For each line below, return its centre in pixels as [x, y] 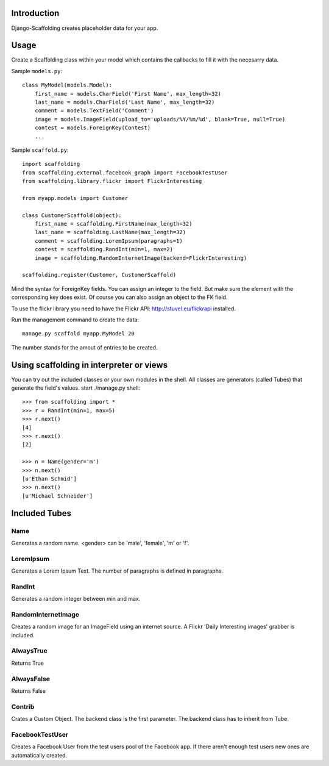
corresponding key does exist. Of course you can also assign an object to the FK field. [119, 297]
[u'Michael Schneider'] [58, 496]
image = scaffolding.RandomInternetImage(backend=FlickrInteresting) [141, 258]
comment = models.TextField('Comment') [94, 111]
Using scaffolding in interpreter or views [89, 365]
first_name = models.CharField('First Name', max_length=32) [128, 94]
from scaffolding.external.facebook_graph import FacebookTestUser [125, 173]
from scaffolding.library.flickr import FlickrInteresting [112, 181]
